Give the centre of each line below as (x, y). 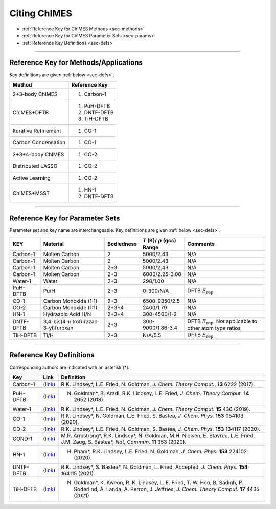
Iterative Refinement (37, 131)
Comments (201, 244)
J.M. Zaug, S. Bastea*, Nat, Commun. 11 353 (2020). (124, 442)
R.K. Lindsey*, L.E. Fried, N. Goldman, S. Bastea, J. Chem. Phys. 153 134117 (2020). (161, 429)
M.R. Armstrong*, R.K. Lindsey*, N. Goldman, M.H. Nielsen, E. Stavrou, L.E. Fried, (158, 435)
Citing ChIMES (41, 13)
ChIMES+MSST (31, 193)
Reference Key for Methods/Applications (76, 63)
